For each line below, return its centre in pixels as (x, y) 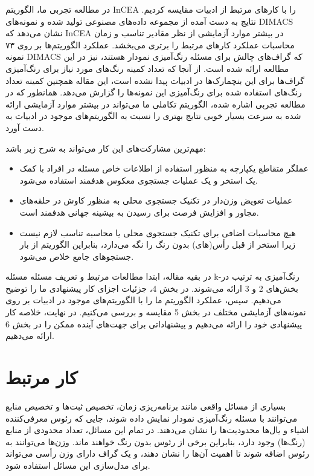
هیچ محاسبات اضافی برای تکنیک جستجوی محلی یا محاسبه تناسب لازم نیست (158, 232)
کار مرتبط (42, 377)
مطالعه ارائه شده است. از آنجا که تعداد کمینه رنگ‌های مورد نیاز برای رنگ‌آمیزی (147, 68)
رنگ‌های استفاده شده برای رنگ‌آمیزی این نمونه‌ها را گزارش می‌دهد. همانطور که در (154, 92)
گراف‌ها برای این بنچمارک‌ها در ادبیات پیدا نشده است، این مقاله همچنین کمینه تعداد (155, 80)
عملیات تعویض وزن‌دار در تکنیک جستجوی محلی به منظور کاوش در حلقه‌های (156, 200)
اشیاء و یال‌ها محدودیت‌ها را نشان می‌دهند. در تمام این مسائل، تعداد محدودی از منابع (157, 430)
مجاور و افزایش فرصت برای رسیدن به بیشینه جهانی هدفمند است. (139, 212)
